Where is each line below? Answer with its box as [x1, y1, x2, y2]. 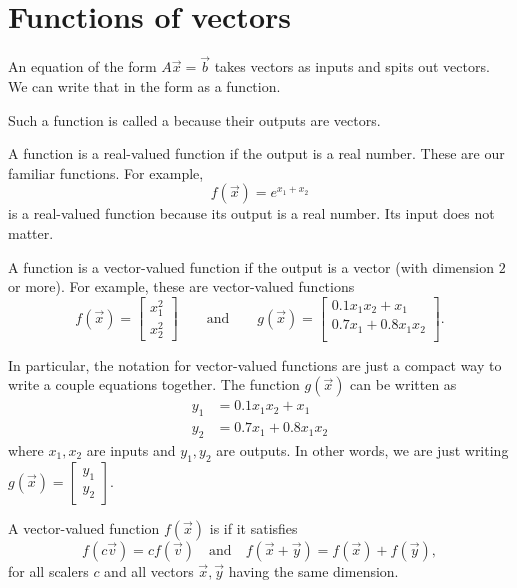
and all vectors [104, 560, 194, 581]
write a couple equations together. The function [8, 374, 300, 395]
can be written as [350, 374, 457, 395]
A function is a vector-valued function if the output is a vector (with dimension [8, 256, 495, 277]
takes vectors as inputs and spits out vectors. [214, 56, 490, 77]
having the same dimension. [228, 560, 399, 581]
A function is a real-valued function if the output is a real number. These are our [8, 143, 505, 164]
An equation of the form [8, 56, 157, 77]
